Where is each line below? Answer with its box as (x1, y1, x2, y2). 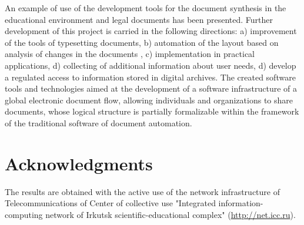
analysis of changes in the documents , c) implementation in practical (5, 48, 255, 60)
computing (5, 208, 43, 220)
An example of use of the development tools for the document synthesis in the (5, 2, 286, 14)
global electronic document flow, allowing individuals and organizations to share (5, 93, 293, 106)
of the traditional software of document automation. (5, 116, 192, 129)
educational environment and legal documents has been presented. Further (5, 13, 273, 25)
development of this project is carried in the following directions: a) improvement (5, 25, 297, 37)
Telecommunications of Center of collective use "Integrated (5, 197, 216, 209)
